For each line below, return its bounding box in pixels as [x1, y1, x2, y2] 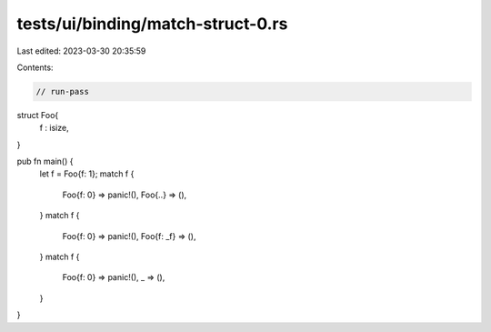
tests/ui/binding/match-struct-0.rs [16, 14, 288, 34]
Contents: [16, 62, 54, 73]
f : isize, [39, 123, 69, 134]
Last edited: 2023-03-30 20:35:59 [16, 45, 146, 56]
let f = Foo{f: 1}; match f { [39, 168, 135, 179]
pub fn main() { [16, 156, 74, 167]
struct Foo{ [16, 109, 59, 120]
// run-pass [35, 86, 90, 96]
